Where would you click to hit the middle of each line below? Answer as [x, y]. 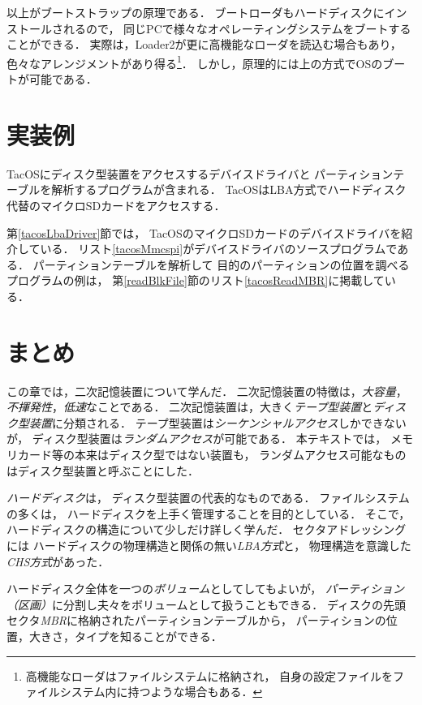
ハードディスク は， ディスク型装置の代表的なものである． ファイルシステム [208, 498]
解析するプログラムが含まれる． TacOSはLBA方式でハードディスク [229, 189]
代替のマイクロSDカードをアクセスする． [116, 205]
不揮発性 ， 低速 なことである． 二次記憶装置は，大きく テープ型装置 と [190, 407]
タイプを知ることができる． [148, 636]
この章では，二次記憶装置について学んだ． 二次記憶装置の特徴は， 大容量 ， [207, 391]
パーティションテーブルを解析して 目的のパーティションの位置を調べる [221, 264]
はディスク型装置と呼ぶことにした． [103, 470]
